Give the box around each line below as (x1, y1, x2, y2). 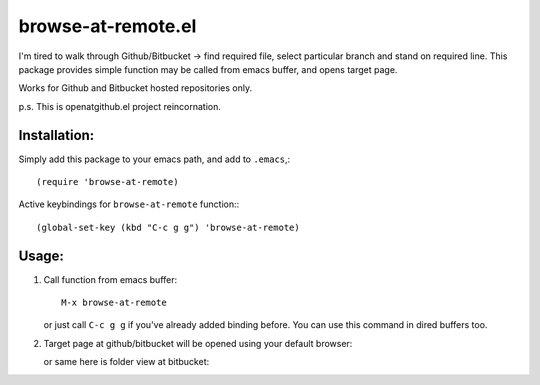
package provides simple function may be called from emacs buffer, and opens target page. (18, 63, 398, 75)
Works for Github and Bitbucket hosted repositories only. (18, 82, 253, 94)
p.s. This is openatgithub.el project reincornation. (18, 100, 222, 112)
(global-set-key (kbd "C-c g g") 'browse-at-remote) (36, 221, 300, 233)
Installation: (18, 126, 95, 144)
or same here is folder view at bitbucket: (43, 356, 210, 368)
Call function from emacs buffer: (43, 273, 178, 285)
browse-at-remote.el (18, 15, 197, 37)
